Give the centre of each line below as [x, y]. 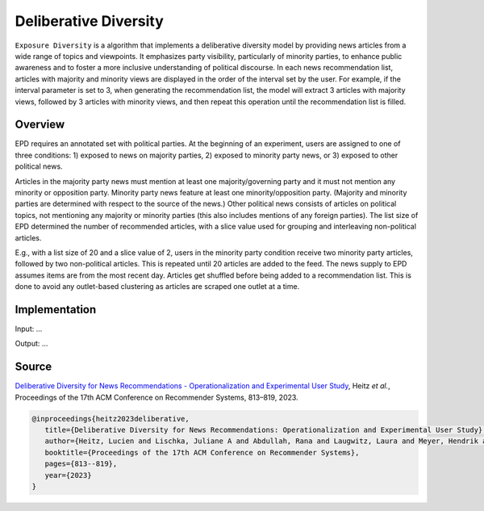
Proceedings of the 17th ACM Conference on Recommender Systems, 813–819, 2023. [156, 397]
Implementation [56, 310]
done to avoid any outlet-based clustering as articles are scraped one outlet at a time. [157, 287]
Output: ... [31, 344]
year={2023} [68, 475]
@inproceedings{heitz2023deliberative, [111, 419]
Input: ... [29, 329]
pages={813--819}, [81, 464]
